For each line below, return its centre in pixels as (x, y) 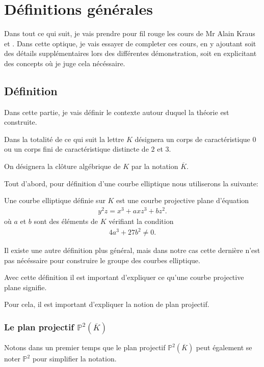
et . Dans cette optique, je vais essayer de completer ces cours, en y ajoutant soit (130, 43)
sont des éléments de (66, 221)
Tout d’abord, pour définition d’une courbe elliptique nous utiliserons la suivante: (131, 183)
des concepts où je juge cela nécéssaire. (65, 63)
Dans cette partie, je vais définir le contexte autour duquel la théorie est (117, 112)
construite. (21, 122)
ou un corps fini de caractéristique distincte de (76, 149)
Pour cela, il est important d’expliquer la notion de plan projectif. (107, 304)
